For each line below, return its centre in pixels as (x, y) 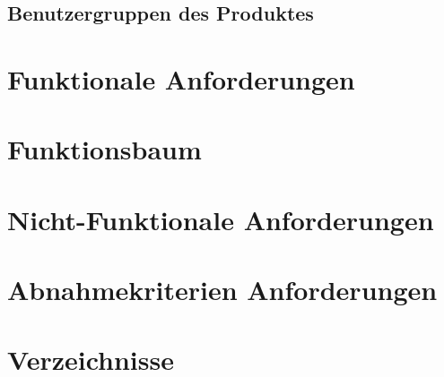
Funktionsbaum (104, 149)
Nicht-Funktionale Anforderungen (221, 219)
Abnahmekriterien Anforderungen (222, 290)
